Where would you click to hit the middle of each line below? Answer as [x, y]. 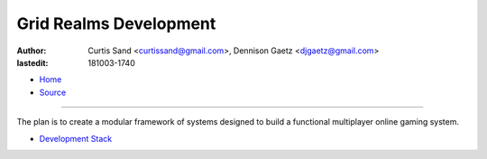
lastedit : [32, 62]
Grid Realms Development [116, 23]
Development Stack [76, 138]
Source [53, 92]
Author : [32, 51]
